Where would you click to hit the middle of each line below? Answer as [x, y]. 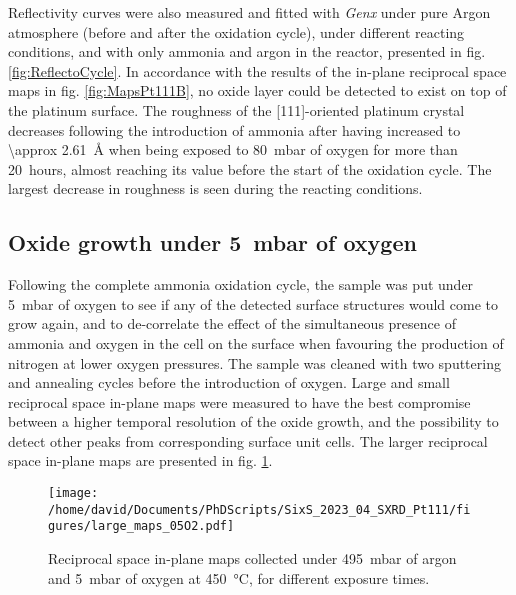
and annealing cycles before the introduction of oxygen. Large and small [229, 382]
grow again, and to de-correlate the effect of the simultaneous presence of [232, 323]
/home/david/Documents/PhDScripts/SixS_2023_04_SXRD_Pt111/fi [259, 509]
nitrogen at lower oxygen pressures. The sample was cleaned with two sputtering [254, 362]
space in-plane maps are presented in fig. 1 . [140, 460]
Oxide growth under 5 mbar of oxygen [212, 242]
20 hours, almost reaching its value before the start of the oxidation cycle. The [250, 168]
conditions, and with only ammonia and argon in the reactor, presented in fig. [247, 51]
